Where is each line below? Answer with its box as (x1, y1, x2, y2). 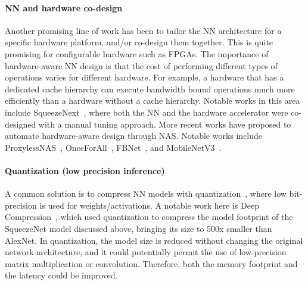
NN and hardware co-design (5, 1, 123, 14)
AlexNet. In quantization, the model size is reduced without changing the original (5, 234, 303, 246)
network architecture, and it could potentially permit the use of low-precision (5, 246, 287, 258)
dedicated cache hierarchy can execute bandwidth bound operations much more (5, 82, 295, 95)
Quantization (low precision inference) (5, 164, 165, 176)
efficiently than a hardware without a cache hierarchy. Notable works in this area (5, 94, 300, 107)
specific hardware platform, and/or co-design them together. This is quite (5, 36, 273, 48)
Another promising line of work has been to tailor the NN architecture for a (5, 24, 282, 36)
